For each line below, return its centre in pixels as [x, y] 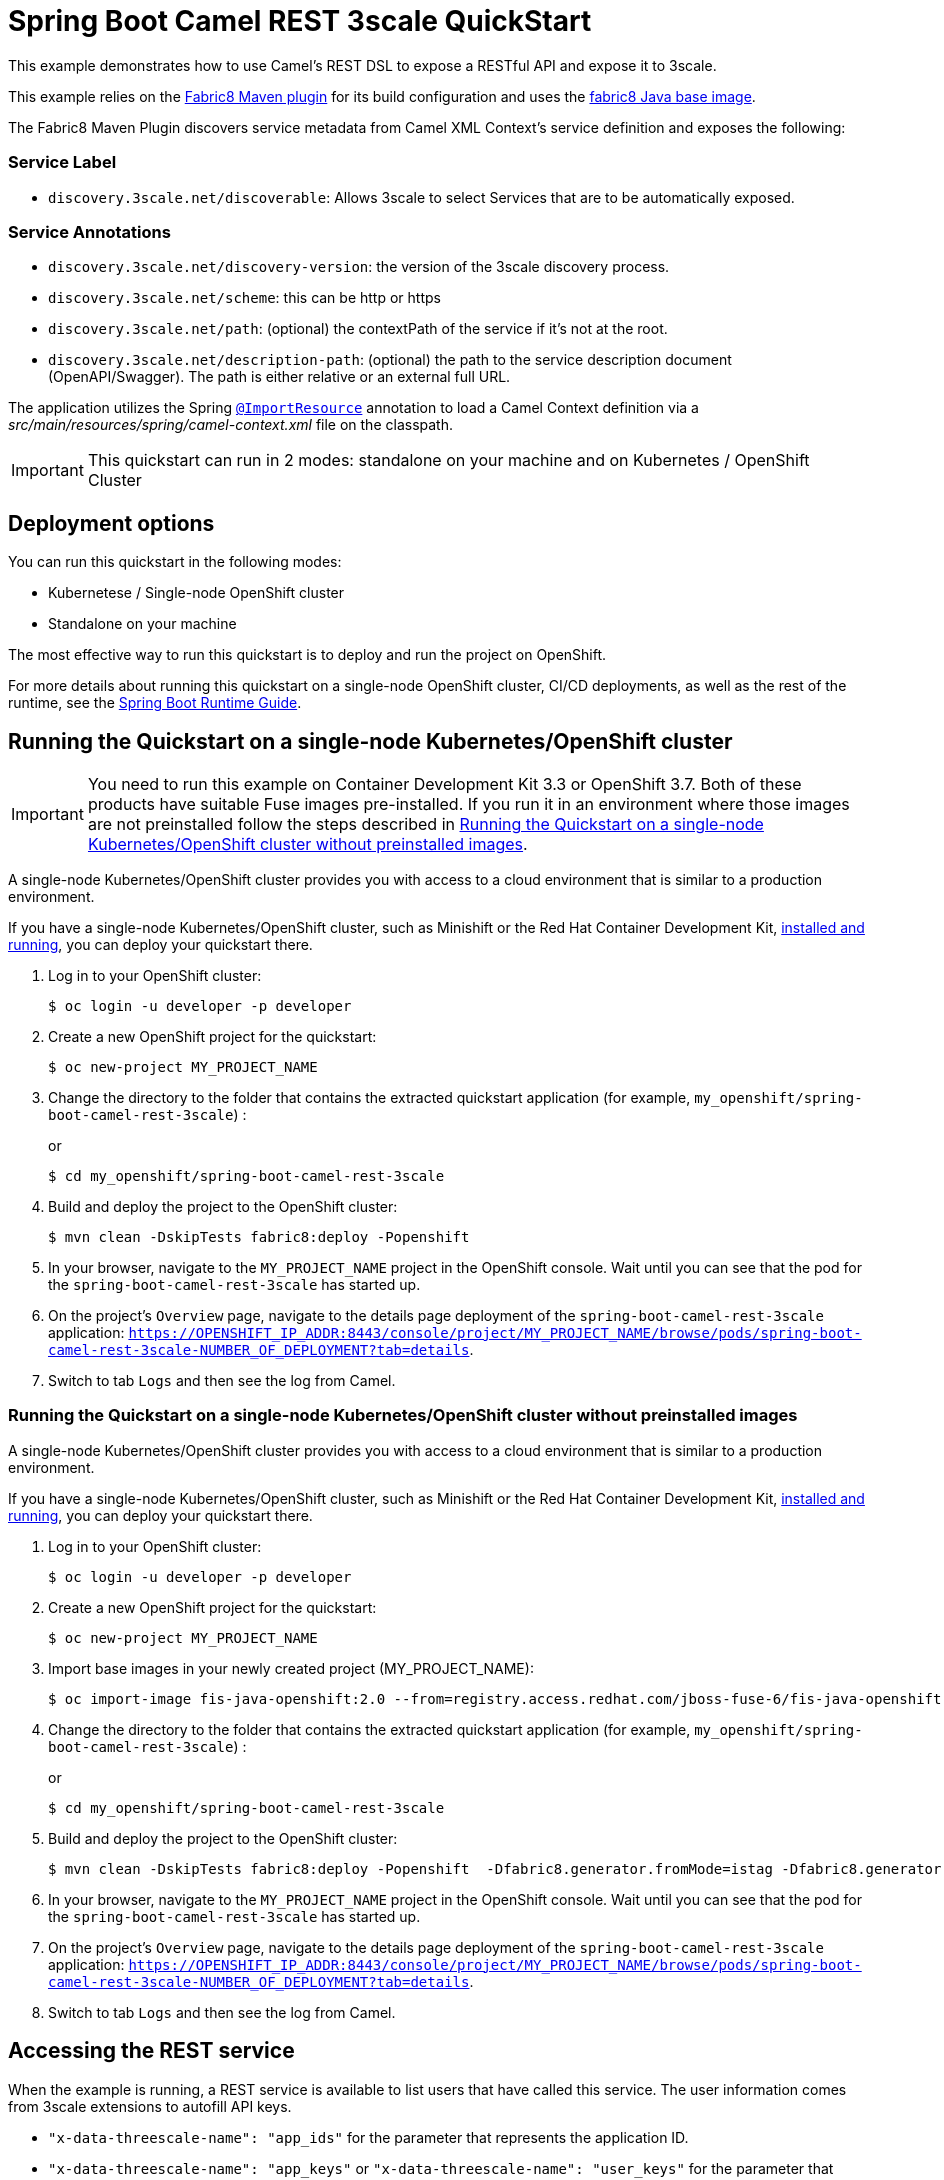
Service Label [62, 162]
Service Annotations [89, 231]
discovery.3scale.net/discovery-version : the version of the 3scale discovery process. [359, 267]
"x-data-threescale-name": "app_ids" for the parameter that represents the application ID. [368, 2137]
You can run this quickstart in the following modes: [175, 562]
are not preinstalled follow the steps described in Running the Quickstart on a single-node [425, 823]
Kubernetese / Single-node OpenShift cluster [196, 593]
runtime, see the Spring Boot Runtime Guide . [155, 703]
